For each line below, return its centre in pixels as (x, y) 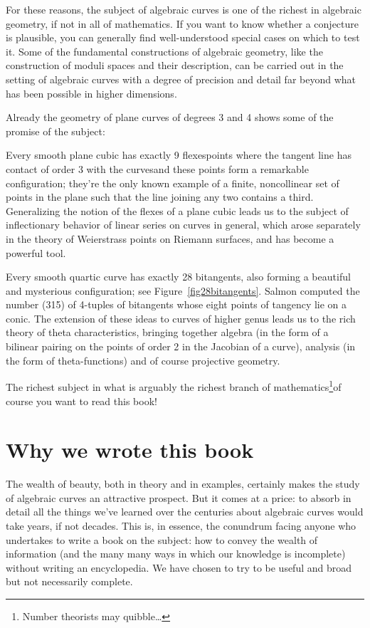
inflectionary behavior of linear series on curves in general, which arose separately (183, 225)
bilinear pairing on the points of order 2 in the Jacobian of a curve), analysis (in (181, 346)
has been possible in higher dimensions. (91, 93)
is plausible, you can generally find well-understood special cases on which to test (183, 37)
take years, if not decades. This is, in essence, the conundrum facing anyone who (181, 525)
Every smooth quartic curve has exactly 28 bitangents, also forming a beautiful (178, 277)
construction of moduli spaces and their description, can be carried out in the (175, 65)
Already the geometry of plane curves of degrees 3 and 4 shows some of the (170, 117)
